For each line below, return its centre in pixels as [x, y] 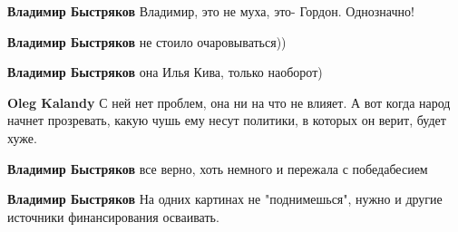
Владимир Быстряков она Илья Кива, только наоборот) [165, 72]
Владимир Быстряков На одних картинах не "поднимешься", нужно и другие [225, 199]
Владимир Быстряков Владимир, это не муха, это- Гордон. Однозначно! [211, 11]
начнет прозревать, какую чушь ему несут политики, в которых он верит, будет [227, 120]
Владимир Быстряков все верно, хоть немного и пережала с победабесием [218, 168]
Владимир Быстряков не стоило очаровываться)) [147, 41]
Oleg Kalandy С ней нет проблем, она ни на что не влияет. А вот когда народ [229, 102]
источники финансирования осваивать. [113, 216]
